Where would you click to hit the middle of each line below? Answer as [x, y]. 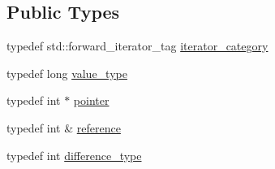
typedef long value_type [67, 73]
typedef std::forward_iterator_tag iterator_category [137, 46]
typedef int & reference [64, 127]
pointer [91, 100]
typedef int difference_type [74, 155]
